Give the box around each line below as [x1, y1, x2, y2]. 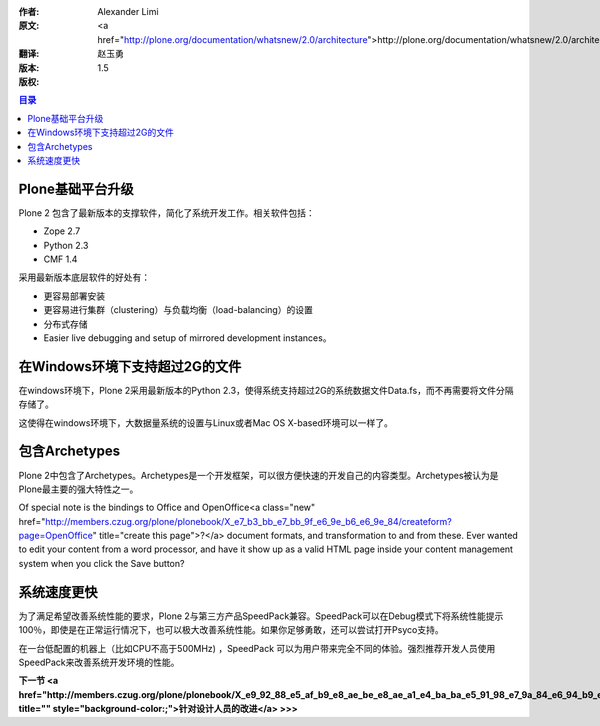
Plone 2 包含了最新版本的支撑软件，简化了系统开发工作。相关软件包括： [18, 206, 315, 219]
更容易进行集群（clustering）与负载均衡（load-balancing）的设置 [43, 304, 314, 316]
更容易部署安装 [43, 290, 105, 302]
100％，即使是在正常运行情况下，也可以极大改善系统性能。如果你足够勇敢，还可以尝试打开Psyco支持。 [18, 624, 444, 636]
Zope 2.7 [43, 225, 81, 237]
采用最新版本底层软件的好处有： [18, 271, 150, 284]
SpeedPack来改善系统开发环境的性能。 [18, 656, 180, 668]
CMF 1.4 [43, 253, 78, 265]
